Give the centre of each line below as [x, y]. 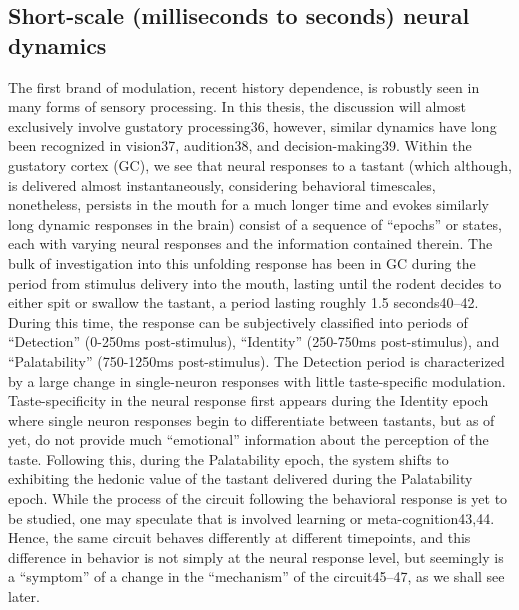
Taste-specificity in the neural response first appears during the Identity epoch [248, 400]
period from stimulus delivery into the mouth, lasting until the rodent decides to [255, 282]
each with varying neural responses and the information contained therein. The [250, 243]
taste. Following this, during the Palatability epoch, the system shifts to [228, 458]
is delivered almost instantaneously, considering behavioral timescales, [222, 184]
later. [24, 596]
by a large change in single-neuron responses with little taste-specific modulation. [257, 380]
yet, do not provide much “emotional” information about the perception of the [248, 439]
